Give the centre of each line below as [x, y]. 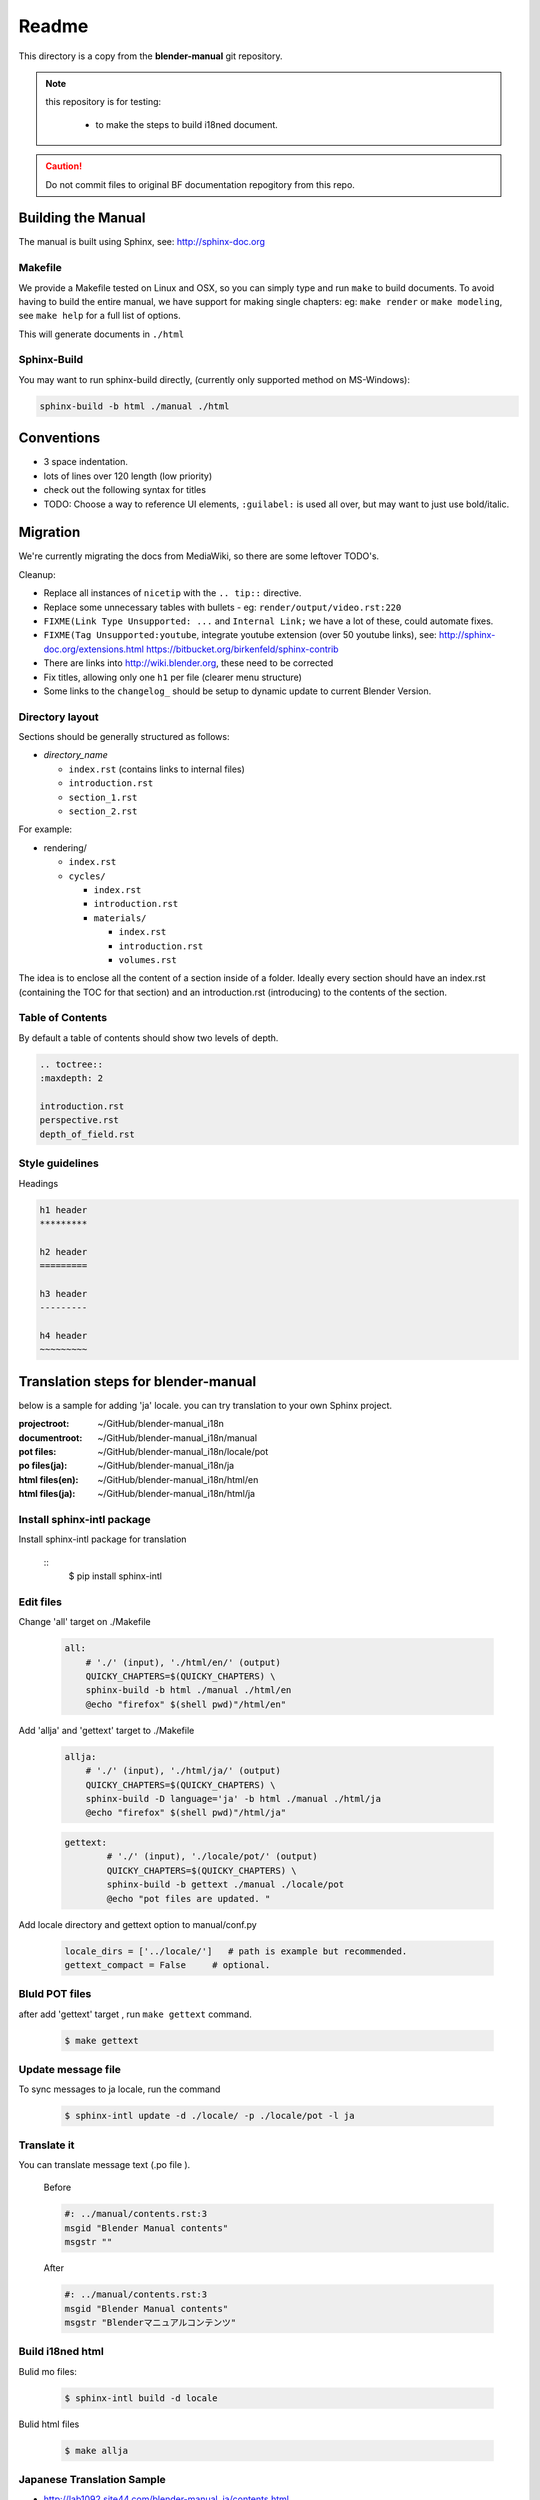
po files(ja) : [43, 1466]
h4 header [63, 1336]
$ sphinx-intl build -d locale [141, 2398]
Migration [49, 532]
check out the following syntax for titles [125, 490]
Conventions [59, 438]
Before [57, 2187]
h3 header [63, 1293]
